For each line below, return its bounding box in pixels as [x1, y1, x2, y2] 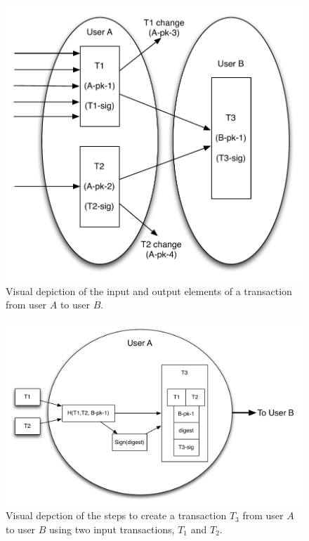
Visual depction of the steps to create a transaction [6, 508, 227, 523]
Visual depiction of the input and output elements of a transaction [6, 283, 292, 298]
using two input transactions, [49, 521, 175, 536]
